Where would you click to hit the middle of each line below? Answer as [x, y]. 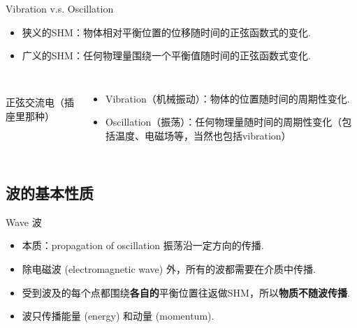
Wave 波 [24, 222]
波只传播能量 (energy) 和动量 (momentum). [118, 316]
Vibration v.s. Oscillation [60, 8]
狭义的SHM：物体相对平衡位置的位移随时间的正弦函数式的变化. [166, 32]
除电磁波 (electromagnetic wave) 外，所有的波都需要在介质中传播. [169, 268]
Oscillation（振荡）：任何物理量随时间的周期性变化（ [224, 122]
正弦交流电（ [35, 102]
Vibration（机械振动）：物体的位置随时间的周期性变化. [227, 98]
